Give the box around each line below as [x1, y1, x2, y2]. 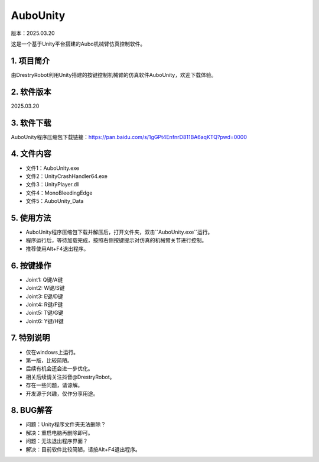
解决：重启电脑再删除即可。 [25, 429, 93, 436]
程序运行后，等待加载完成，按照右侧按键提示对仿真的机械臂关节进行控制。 [25, 237, 207, 244]
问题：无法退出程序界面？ [25, 438, 88, 445]
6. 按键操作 [11, 260, 51, 270]
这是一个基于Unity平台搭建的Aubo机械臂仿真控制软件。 [11, 40, 146, 47]
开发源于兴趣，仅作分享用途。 [25, 390, 99, 397]
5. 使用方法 [11, 213, 51, 223]
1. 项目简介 [11, 56, 50, 66]
